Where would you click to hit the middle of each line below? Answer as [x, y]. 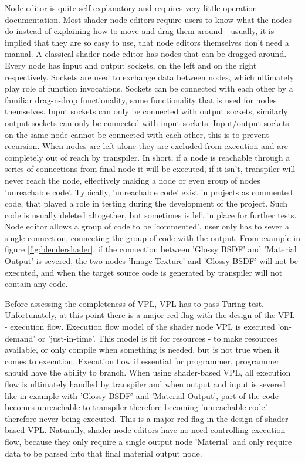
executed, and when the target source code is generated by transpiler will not [144, 272]
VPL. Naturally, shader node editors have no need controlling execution [156, 430]
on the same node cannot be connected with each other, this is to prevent [137, 134]
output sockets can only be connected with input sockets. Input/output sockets [147, 122]
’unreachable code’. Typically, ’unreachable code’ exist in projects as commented [149, 192]
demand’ [20, 338]
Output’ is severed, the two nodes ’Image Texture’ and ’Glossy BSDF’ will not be [152, 261]
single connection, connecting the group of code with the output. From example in [152, 237]
